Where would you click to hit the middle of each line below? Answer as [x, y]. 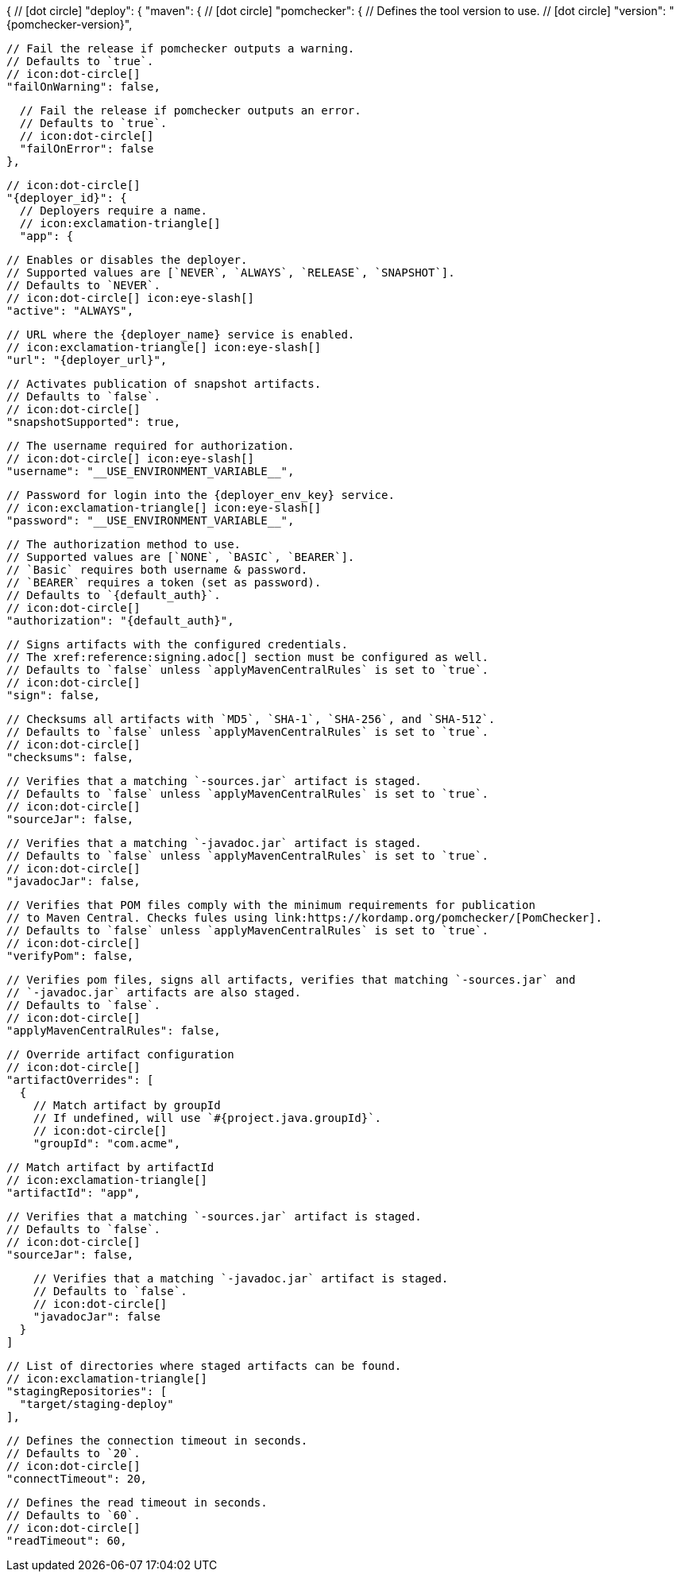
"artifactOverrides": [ [80, 1080]
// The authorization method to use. [124, 544]
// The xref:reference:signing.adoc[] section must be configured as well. [247, 657]
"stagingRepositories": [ [87, 1391]
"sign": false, [54, 695]
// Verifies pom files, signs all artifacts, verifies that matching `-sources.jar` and [291, 980]
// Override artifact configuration [120, 1054]
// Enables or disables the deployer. [127, 260]
